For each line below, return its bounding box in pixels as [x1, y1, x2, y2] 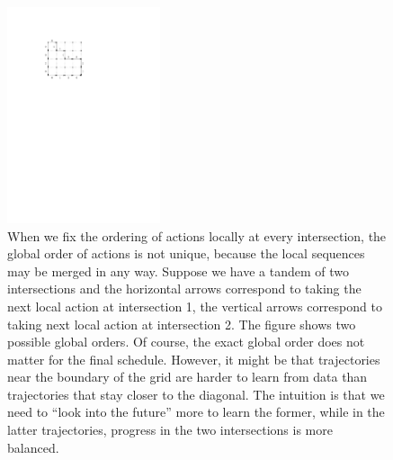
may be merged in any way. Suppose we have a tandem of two [7, 261, 350, 280]
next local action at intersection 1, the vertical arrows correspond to [7, 296, 382, 315]
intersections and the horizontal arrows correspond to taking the [7, 279, 362, 298]
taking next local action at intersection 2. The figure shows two [7, 314, 356, 333]
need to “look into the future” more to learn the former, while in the [7, 402, 385, 421]
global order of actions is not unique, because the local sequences [7, 244, 365, 263]
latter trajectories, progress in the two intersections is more [7, 420, 333, 439]
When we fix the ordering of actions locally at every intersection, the [7, 226, 387, 245]
